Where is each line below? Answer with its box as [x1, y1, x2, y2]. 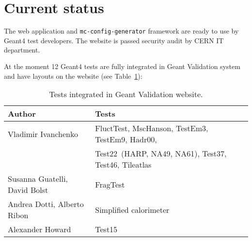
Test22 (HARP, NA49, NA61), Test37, [95, 148, 227, 159]
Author [8, 108, 36, 120]
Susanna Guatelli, [8, 173, 68, 185]
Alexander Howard [8, 224, 71, 235]
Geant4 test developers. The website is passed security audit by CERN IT [4, 35, 224, 45]
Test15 [95, 224, 118, 235]
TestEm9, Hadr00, [95, 134, 157, 145]
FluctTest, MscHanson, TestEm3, [95, 122, 208, 134]
